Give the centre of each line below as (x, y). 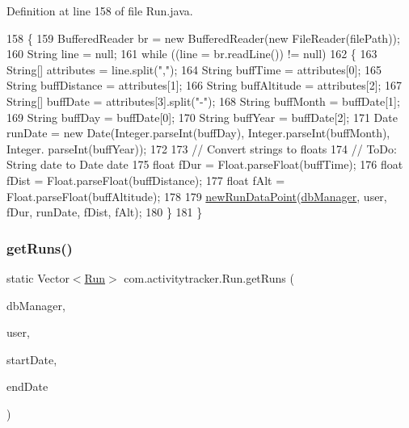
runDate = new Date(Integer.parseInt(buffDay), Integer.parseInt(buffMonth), (198, 133)
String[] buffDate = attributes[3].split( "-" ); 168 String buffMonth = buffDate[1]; (203, 101)
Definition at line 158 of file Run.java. (100, 10)
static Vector (38, 277)
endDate (27, 386)
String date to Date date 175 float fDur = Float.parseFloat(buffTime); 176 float (205, 164)
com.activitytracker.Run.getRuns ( (209, 277)
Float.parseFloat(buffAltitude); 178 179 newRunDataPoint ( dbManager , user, (197, 196)
